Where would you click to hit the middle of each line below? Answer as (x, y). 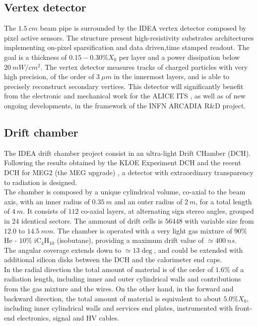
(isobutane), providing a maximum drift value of (130, 240)
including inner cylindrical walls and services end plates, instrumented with (119, 308)
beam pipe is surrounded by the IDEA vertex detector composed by (143, 28)
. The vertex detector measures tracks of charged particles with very (144, 67)
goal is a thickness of (35, 57)
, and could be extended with (198, 250)
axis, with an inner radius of (47, 201)
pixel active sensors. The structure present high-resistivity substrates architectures (129, 37)
